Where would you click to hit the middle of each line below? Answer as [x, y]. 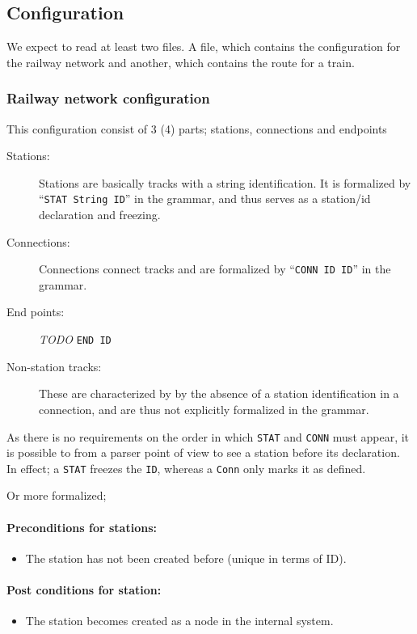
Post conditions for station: [84, 590]
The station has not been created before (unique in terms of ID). [186, 558]
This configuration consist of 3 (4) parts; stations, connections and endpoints [197, 128]
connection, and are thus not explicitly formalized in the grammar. [204, 409]
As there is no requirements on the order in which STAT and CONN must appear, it [208, 436]
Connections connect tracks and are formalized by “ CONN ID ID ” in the [215, 269]
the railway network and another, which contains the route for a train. [181, 62]
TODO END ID [75, 339]
